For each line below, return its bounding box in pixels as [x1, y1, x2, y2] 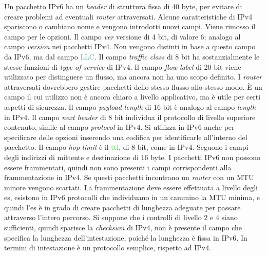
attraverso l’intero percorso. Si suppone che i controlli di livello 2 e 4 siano [4, 212, 238, 223]
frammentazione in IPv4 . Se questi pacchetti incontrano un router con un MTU [4, 172, 254, 183]
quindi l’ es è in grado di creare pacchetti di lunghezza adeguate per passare [4, 202, 241, 212]
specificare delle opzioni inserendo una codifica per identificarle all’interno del [4, 131, 247, 142]
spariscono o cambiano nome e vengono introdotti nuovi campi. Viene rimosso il [4, 21, 256, 32]
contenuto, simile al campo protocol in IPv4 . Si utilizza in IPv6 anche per [4, 122, 235, 132]
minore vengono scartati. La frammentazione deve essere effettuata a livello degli [4, 182, 258, 192]
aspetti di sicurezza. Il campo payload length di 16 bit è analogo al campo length [4, 101, 256, 112]
